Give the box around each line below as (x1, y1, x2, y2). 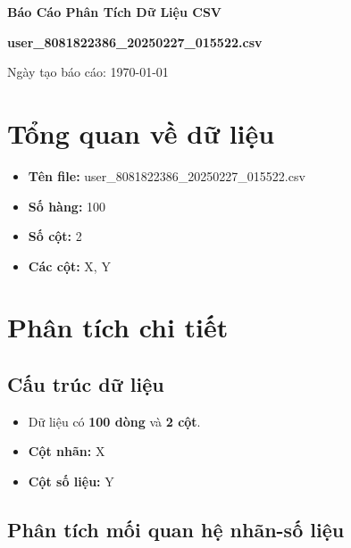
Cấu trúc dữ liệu (7, 370, 164, 398)
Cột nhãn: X (28, 442, 105, 461)
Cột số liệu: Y (28, 472, 114, 491)
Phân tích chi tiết (7, 309, 229, 345)
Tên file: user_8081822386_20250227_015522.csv (28, 166, 305, 185)
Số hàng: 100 (28, 196, 106, 215)
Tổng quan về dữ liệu (7, 114, 275, 151)
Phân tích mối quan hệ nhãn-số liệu (7, 516, 345, 544)
